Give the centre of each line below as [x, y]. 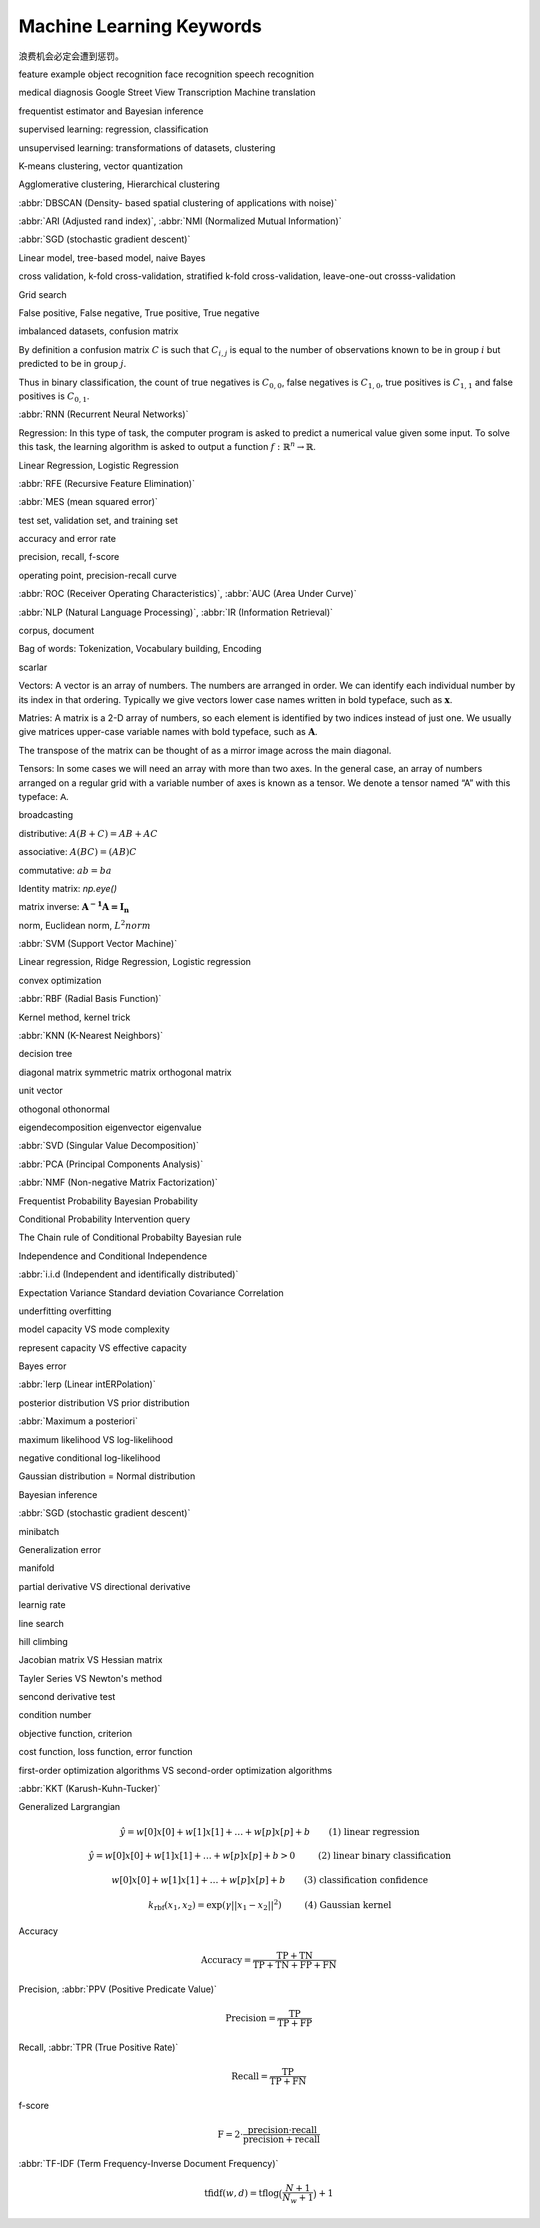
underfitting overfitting [65, 1311]
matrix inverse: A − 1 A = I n [74, 907]
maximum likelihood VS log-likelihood [96, 1439]
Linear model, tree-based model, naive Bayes [112, 257]
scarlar [33, 667]
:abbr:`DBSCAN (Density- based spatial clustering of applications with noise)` [178, 202]
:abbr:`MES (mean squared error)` [88, 502]
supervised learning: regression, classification [113, 129]
